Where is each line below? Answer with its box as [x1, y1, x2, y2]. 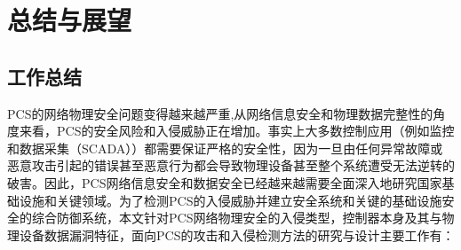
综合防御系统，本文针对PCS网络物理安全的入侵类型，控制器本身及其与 [31, 208, 442, 227]
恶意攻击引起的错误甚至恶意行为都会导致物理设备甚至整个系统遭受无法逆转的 [7, 156, 455, 175]
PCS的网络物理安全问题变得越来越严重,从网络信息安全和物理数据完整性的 [7, 104, 433, 122]
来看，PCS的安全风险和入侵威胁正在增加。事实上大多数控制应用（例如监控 [19, 121, 455, 140]
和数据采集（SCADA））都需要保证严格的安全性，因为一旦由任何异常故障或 [7, 138, 443, 157]
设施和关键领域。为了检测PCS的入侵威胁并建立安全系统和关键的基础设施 [19, 191, 442, 209]
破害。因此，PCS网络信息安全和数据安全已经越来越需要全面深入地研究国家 [7, 173, 442, 191]
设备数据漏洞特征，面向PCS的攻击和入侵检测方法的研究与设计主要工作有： [19, 225, 455, 244]
